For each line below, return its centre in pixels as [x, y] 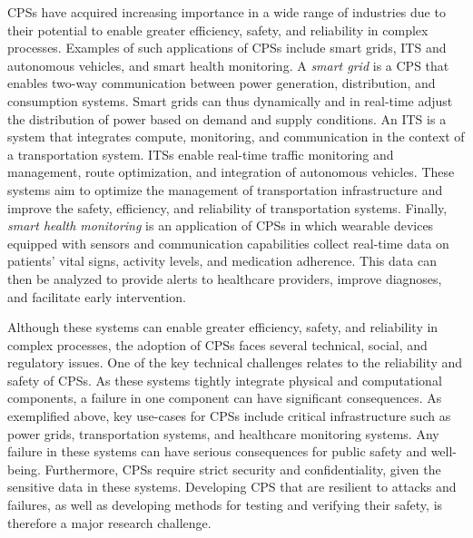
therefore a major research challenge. [109, 522]
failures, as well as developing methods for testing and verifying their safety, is [225, 505]
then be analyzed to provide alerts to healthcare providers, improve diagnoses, [225, 278]
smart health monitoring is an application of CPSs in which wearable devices [221, 225]
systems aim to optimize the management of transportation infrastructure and [225, 189]
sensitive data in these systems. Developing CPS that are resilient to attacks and [232, 487]
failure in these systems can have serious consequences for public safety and [217, 451]
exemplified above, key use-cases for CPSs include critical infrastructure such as [229, 416]
